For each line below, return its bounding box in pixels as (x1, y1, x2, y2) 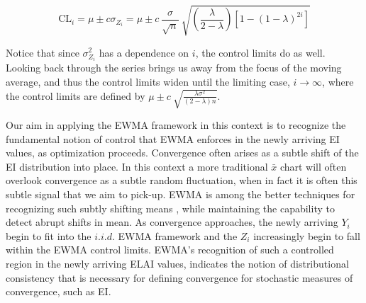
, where (322, 74, 354, 88)
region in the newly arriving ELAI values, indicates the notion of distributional (6, 256, 349, 271)
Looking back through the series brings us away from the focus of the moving (6, 60, 342, 75)
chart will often (279, 159, 347, 173)
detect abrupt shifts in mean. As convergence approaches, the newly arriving (6, 215, 338, 229)
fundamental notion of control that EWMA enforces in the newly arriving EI (6, 131, 340, 146)
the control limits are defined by (6, 88, 145, 103)
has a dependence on (99, 45, 189, 59)
